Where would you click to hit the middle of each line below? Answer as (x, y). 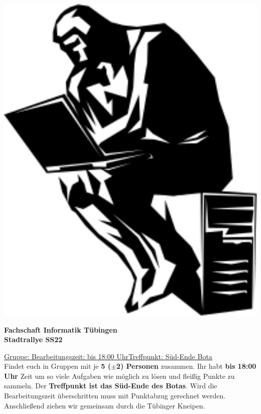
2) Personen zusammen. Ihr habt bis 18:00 (186, 366)
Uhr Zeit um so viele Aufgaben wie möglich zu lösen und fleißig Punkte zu (119, 376)
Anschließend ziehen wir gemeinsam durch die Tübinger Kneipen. (105, 405)
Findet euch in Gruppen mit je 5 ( (57, 366)
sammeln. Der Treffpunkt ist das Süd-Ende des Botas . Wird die (111, 386)
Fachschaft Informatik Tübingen (61, 329)
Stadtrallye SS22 (33, 339)
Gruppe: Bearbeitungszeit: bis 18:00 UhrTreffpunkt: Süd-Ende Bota (108, 356)
